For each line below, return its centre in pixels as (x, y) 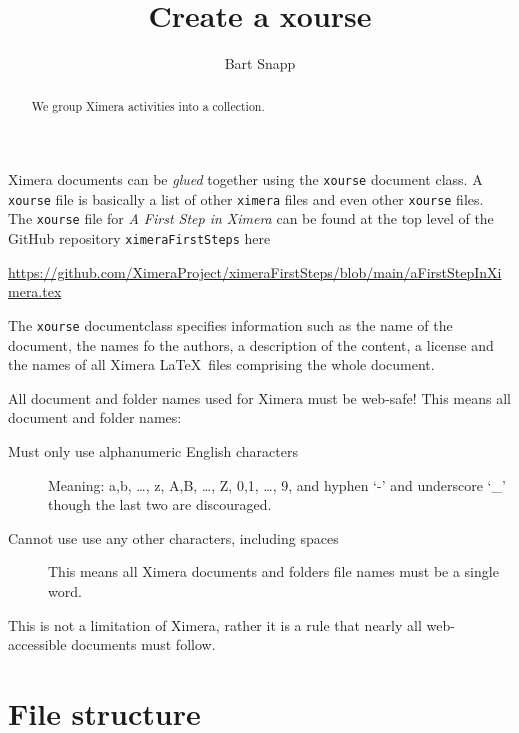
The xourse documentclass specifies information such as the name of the (230, 324)
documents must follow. (143, 644)
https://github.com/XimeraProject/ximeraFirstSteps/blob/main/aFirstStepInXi (255, 271)
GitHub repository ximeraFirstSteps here (139, 238)
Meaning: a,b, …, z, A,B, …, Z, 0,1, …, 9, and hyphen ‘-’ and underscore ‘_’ (277, 484)
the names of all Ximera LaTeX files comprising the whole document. (221, 364)
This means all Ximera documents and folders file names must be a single (273, 571)
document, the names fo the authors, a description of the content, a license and (251, 344)
